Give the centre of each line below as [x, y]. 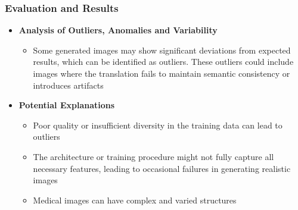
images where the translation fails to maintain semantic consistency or [162, 73]
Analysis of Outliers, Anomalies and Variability [118, 30]
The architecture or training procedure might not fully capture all [153, 156]
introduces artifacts [68, 85]
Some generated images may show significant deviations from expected [162, 50]
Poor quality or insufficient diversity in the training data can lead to [158, 125]
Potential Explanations [67, 105]
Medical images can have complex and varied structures [135, 200]
